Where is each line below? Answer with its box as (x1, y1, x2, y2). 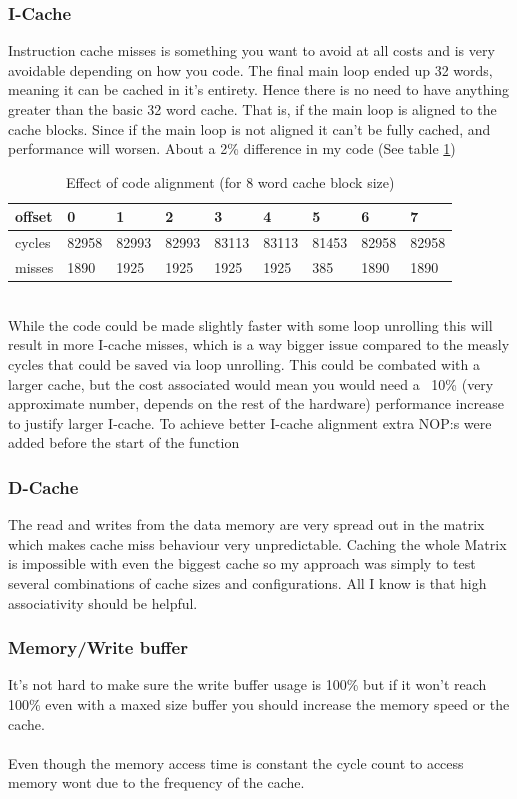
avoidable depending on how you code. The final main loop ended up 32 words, (8, 59, 493, 80)
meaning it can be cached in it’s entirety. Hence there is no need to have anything (8, 79, 510, 100)
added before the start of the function (8, 432, 240, 453)
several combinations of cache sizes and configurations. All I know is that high (8, 572, 487, 593)
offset (15, 206, 53, 227)
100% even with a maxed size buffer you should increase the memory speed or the (8, 693, 510, 714)
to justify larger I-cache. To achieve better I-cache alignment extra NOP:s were (8, 412, 492, 433)
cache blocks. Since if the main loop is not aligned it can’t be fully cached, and (8, 118, 491, 139)
